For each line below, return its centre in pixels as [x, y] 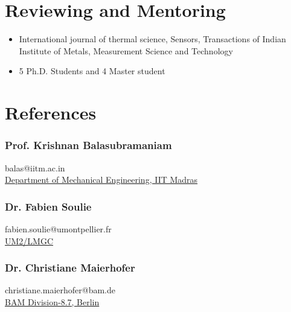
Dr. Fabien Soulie [48, 206]
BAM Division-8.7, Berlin [52, 301]
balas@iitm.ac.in [35, 167]
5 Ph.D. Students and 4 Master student [92, 71]
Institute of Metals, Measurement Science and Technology [126, 50]
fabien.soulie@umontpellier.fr [58, 228]
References [51, 113]
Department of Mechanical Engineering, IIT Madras [101, 180]
